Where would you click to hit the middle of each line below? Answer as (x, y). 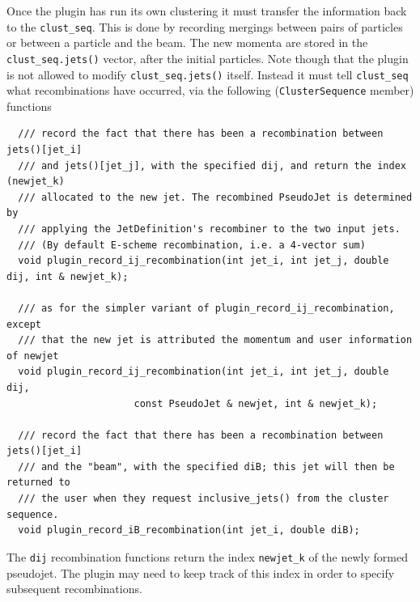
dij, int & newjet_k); (68, 276)
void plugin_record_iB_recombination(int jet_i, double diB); (189, 530)
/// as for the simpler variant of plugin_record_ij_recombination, (206, 308)
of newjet (33, 356)
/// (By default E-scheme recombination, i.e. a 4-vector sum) (192, 245)
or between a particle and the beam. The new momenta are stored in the (187, 42)
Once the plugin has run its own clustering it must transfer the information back (207, 11)
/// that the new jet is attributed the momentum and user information (215, 340)
